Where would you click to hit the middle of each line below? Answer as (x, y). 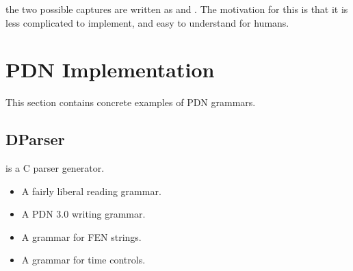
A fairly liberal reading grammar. (91, 191)
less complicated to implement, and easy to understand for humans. (147, 22)
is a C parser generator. (55, 168)
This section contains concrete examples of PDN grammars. (131, 102)
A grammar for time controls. (83, 260)
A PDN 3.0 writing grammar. (83, 214)
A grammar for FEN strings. (81, 236)
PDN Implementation (110, 69)
